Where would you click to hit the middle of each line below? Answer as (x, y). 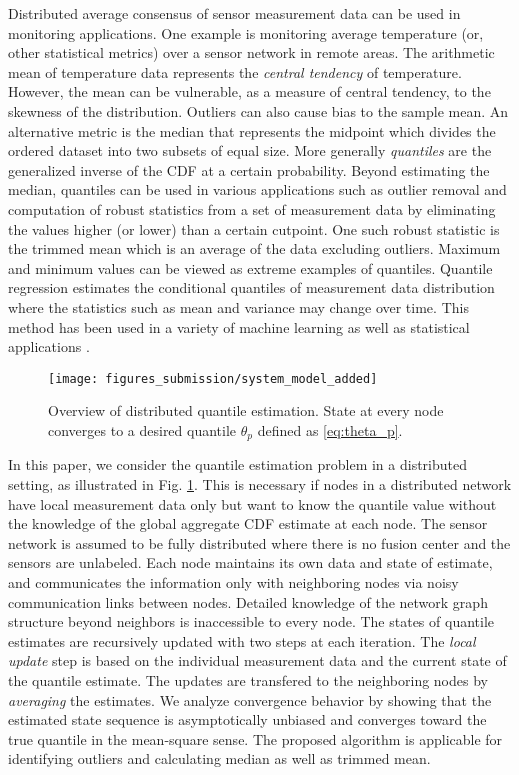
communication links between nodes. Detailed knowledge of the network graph (248, 601)
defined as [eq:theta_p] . (330, 429)
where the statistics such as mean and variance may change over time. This (238, 306)
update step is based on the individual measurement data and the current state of (257, 660)
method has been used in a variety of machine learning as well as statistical (239, 326)
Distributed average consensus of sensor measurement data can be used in (234, 13)
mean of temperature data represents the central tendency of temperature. (235, 71)
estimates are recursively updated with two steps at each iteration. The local (242, 640)
